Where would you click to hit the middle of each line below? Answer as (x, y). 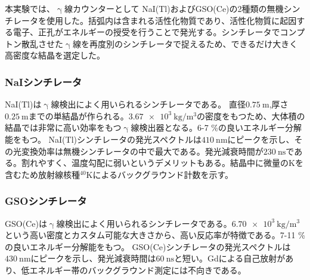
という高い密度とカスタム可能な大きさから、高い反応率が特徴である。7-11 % (155, 235)
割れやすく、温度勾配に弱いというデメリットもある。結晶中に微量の (155, 163)
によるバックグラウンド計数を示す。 (163, 174)
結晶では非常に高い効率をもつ (63, 127)
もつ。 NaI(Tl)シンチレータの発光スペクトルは (111, 139)
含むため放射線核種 (42, 174)
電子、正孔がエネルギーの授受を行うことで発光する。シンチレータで (146, 32)
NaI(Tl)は (23, 104)
